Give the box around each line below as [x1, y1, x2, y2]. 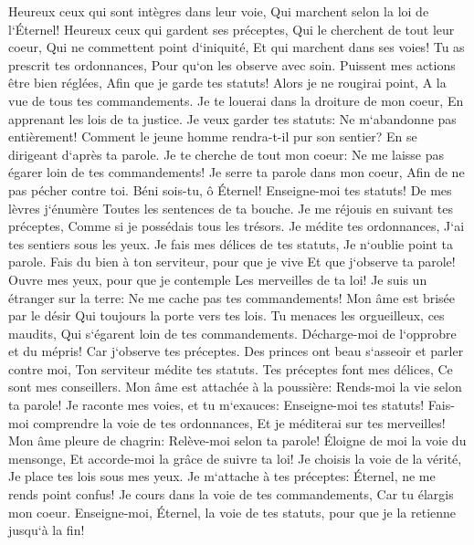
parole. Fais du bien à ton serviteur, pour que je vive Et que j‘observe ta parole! [8, 252, 456, 271]
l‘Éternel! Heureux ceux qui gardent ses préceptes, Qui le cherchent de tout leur [8, 19, 455, 38]
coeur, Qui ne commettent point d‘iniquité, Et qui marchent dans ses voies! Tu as [8, 37, 465, 57]
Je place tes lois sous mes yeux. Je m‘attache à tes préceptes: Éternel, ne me [8, 466, 436, 486]
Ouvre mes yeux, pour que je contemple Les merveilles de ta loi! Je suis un [8, 269, 427, 288]
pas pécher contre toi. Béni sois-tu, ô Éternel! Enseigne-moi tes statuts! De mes [8, 180, 452, 199]
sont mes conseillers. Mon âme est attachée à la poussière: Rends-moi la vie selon [8, 377, 462, 396]
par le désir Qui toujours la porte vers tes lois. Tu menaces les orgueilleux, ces [8, 306, 445, 325]
